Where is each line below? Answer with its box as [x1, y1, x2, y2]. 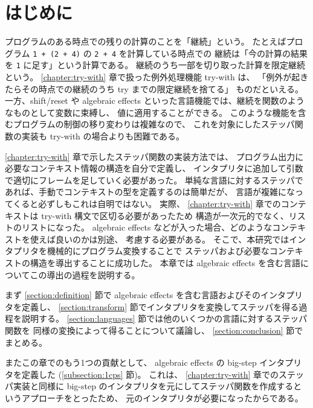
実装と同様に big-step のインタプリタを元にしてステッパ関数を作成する [13, 380, 294, 392]
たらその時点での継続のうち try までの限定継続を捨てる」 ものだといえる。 [5, 82, 303, 95]
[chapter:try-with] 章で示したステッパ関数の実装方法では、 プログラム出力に [5, 150, 304, 162]
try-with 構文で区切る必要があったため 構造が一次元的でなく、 [41, 209, 289, 222]
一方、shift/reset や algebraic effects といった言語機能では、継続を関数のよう [5, 94, 305, 107]
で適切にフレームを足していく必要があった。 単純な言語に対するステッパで [5, 173, 303, 186]
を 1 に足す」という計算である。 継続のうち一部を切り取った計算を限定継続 [5, 59, 306, 71]
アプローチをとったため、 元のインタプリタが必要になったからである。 [21, 391, 303, 404]
